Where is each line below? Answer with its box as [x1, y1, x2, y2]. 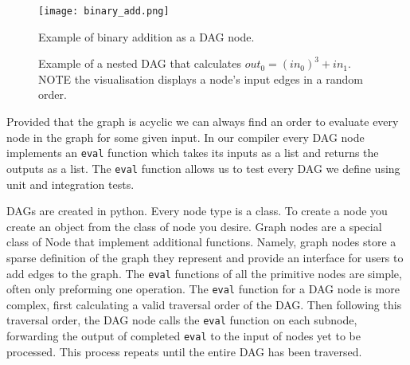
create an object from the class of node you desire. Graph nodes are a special [6, 218, 382, 234]
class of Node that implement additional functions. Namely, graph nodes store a [6, 234, 396, 250]
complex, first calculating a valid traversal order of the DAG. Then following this [6, 296, 402, 312]
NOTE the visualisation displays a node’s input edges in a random [38, 70, 363, 87]
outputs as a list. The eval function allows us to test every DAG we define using [6, 159, 400, 176]
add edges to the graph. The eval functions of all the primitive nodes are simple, [6, 265, 402, 281]
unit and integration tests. [6, 175, 135, 192]
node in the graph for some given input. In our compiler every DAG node [6, 128, 365, 145]
